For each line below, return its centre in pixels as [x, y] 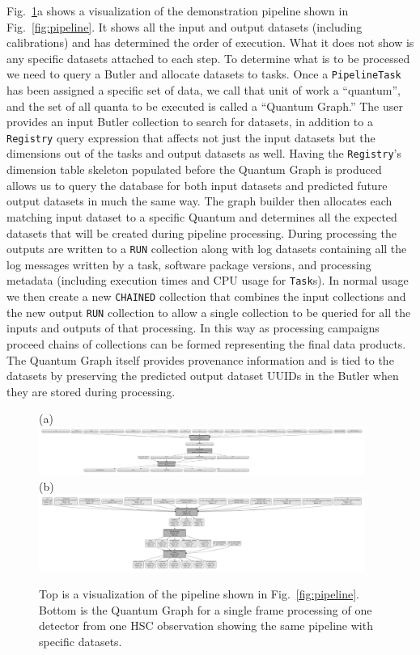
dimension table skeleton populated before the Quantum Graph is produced [194, 169]
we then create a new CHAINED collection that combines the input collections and [206, 296]
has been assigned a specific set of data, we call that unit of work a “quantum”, [204, 90]
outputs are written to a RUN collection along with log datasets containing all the [207, 249]
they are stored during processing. [91, 391]
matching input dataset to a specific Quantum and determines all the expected [202, 216]
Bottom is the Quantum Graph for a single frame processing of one [206, 609]
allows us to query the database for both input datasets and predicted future [197, 185]
